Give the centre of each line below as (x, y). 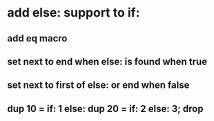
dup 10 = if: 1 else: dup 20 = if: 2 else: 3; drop (105, 109)
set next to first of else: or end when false (98, 85)
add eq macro (37, 38)
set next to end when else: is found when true (107, 61)
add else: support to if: (74, 13)
